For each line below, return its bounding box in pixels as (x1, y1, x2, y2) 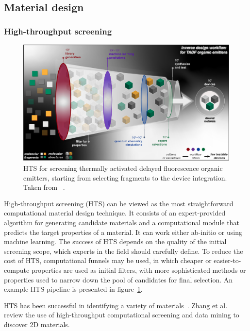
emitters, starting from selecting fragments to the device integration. (23, 172, 227, 182)
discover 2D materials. (4, 319, 70, 329)
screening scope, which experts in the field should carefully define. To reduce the (4, 246, 243, 256)
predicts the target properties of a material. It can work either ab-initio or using (4, 227, 242, 237)
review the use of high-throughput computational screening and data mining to (4, 310, 239, 320)
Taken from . (23, 182, 65, 192)
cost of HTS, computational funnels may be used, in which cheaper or (4, 255, 212, 265)
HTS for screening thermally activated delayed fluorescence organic (23, 163, 223, 173)
